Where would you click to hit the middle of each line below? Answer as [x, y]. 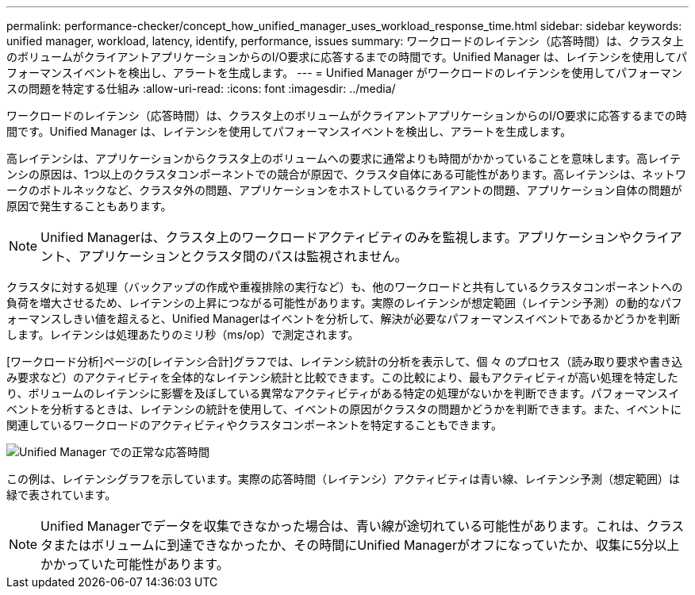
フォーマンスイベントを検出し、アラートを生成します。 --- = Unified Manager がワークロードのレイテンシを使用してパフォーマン [344, 73]
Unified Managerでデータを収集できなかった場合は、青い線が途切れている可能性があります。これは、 [344, 526]
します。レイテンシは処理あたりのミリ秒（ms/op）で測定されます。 [183, 334]
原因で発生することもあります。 [89, 206]
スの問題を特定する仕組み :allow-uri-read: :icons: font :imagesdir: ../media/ [201, 88]
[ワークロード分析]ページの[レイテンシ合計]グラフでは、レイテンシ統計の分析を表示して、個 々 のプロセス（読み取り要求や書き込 [345, 361]
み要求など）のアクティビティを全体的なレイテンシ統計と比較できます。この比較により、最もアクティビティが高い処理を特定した [342, 377]
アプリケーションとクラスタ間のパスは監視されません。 [243, 256]
